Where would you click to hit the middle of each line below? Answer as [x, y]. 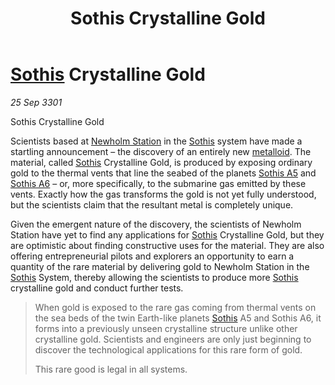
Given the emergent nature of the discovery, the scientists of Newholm [156, 224]
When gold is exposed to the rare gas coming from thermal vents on [175, 307]
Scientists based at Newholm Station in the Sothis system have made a [156, 141]
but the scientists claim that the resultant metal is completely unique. [152, 204]
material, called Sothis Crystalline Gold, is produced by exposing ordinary [161, 162]
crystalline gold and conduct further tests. [97, 288]
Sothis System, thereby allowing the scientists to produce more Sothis [154, 277]
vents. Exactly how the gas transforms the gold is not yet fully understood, [163, 194]
